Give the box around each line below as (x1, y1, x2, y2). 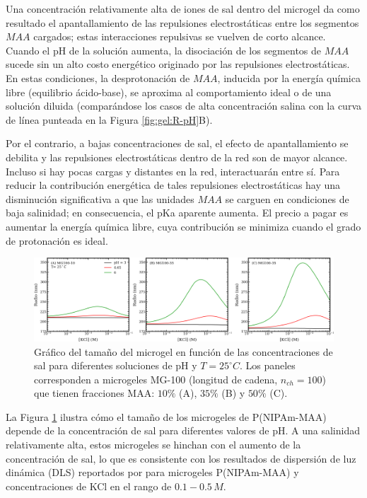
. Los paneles (239, 358, 296, 373)
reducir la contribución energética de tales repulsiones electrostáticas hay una (6, 178, 341, 192)
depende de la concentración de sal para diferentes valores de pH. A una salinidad (6, 423, 360, 438)
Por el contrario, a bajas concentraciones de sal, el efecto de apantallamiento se (6, 136, 349, 151)
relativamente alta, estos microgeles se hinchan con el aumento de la (6, 437, 301, 452)
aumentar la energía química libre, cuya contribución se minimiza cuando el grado (6, 219, 361, 233)
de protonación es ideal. (6, 233, 108, 248)
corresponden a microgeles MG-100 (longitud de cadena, (34, 371, 278, 386)
